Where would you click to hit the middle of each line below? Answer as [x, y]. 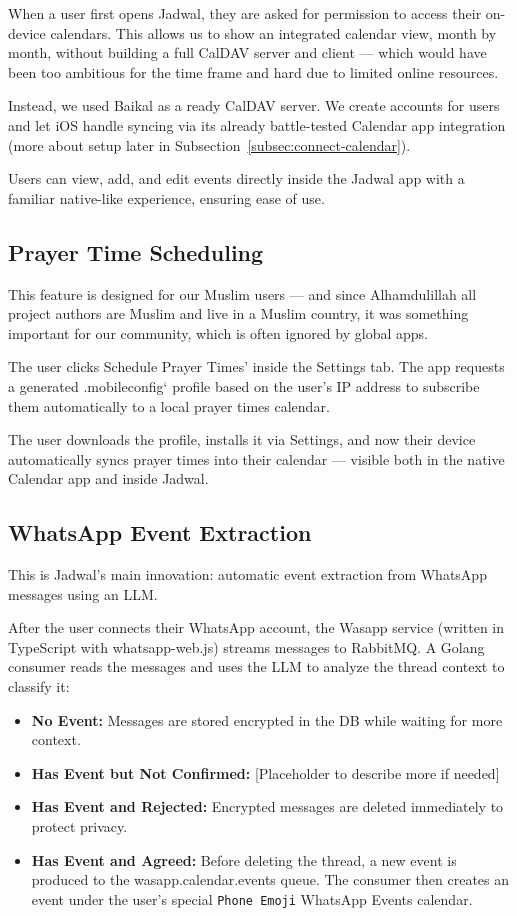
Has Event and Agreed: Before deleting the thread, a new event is [244, 859]
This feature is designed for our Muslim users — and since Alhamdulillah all [242, 293]
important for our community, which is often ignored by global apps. [218, 332]
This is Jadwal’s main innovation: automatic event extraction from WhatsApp [247, 574]
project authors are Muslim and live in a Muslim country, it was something [238, 313]
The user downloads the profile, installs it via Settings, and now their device [242, 439]
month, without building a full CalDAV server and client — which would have [247, 52]
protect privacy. [79, 826]
